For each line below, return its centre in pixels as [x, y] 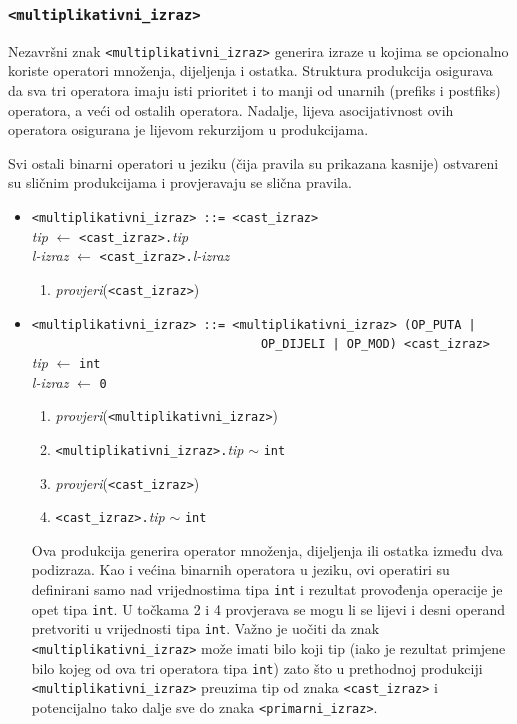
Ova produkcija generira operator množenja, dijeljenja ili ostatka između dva [267, 549]
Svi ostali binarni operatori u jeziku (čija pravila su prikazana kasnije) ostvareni [253, 162]
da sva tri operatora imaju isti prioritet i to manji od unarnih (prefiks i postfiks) [254, 90]
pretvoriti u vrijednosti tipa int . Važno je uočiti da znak [205, 628]
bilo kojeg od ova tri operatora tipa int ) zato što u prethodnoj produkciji [257, 667]
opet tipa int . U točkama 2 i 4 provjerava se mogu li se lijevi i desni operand [268, 608]
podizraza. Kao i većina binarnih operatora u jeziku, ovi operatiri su [240, 569]
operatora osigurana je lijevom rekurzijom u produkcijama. [188, 129]
